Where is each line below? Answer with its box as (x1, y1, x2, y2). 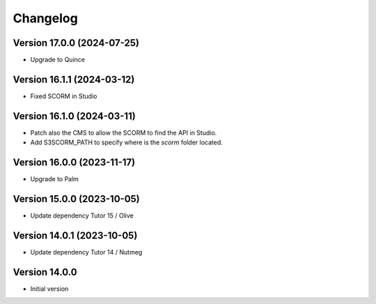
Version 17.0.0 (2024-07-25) (13, 37, 139, 49)
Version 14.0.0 (13, 266, 77, 278)
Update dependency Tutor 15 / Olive (30, 211, 134, 220)
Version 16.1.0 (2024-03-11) (13, 110, 136, 122)
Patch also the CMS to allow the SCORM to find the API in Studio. (30, 128, 217, 137)
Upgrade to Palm (30, 175, 79, 183)
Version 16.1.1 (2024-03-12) (13, 73, 135, 85)
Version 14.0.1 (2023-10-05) (13, 229, 138, 241)
